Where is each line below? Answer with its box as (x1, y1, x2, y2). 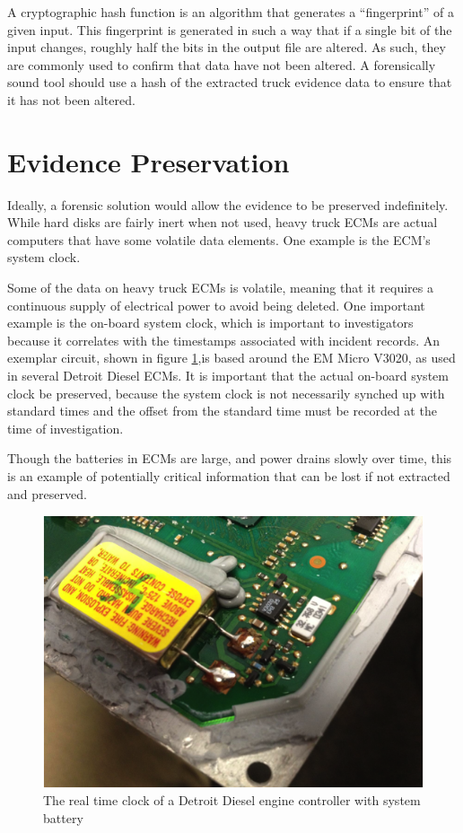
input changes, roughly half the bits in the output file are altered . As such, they (7, 38, 446, 57)
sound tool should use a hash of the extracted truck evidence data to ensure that (7, 73, 452, 92)
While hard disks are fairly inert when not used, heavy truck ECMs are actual (7, 213, 438, 232)
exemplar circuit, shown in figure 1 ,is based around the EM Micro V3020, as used (7, 348, 456, 367)
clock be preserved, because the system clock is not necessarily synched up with (7, 383, 445, 402)
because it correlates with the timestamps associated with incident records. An (7, 330, 441, 349)
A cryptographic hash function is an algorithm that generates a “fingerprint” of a (7, 3, 454, 21)
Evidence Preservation (7, 143, 290, 180)
